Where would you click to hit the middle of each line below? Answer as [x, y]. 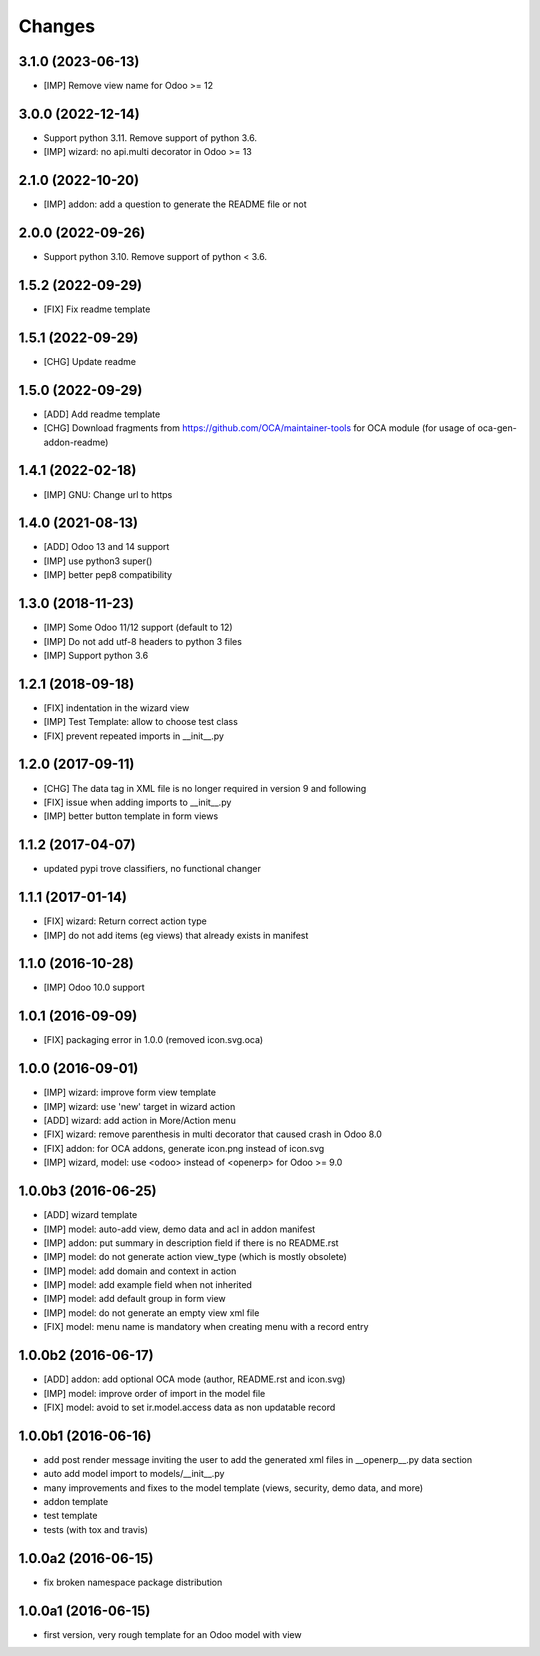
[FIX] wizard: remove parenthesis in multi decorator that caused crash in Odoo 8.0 [212, 1134]
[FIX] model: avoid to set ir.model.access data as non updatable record [189, 1407]
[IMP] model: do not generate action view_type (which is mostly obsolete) [195, 1257]
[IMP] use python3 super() [98, 561]
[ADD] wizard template [90, 1215]
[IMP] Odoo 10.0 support [94, 987]
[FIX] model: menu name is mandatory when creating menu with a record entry [206, 1327]
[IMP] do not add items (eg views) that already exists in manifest [176, 935]
